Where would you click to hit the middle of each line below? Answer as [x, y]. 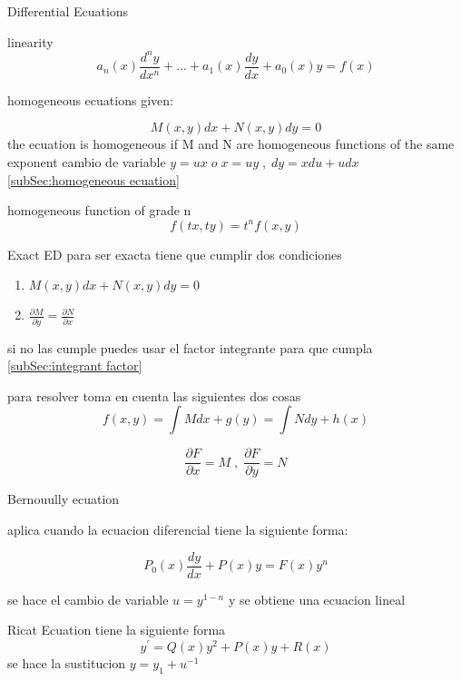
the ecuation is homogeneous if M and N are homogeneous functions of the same [231, 144]
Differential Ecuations [68, 11]
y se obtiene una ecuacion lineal [317, 599]
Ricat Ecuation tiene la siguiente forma [117, 630]
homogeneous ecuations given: [90, 99]
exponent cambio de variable [87, 161]
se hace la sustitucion [67, 662]
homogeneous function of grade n [99, 210]
